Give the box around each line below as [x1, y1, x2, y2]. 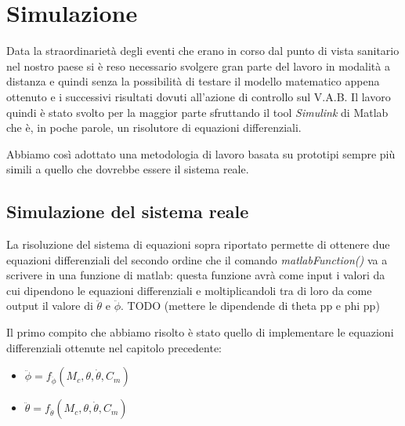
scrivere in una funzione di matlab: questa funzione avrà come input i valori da [6, 267, 385, 283]
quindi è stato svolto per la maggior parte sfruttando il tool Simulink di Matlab [6, 104, 389, 120]
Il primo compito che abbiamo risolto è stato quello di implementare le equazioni [6, 324, 394, 340]
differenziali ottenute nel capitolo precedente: [6, 339, 222, 355]
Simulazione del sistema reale [6, 199, 249, 224]
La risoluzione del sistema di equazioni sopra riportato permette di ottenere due [6, 236, 390, 253]
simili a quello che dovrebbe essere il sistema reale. [6, 161, 249, 177]
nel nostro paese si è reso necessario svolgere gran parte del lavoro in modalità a [6, 57, 390, 74]
